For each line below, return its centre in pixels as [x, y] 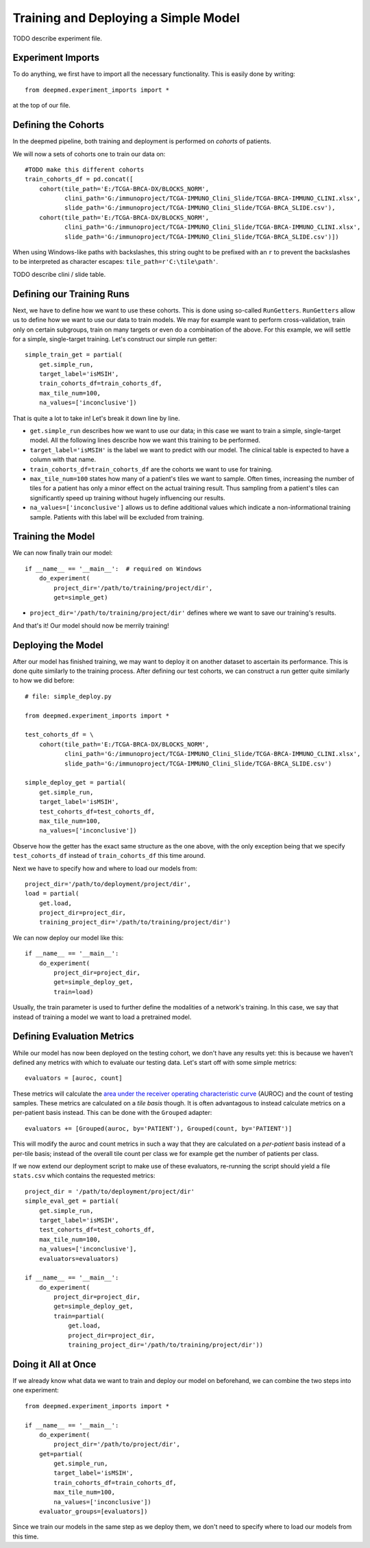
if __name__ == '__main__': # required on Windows [113, 568]
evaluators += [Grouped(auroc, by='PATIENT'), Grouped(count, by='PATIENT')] [159, 1128]
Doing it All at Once [54, 1364]
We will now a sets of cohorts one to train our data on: [89, 153]
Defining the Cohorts [58, 125]
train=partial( [79, 1316]
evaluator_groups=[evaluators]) [93, 1512]
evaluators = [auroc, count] [74, 1078]
